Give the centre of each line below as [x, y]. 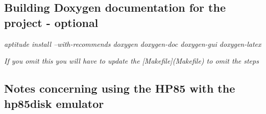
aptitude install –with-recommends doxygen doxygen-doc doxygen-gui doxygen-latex [133, 44]
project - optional [51, 22]
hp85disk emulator [54, 103]
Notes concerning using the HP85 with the [120, 88]
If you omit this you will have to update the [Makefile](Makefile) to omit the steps [131, 61]
